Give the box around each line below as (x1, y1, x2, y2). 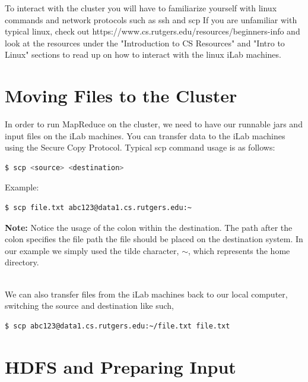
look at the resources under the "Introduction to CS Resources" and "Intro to (5, 36, 285, 49)
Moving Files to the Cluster (5, 83, 237, 108)
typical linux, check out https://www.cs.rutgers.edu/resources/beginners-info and (5, 25, 300, 37)
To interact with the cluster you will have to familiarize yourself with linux (5, 2, 277, 14)
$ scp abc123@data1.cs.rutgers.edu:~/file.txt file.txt (5, 321, 230, 330)
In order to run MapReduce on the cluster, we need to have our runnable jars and (5, 118, 303, 130)
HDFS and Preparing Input (5, 354, 236, 378)
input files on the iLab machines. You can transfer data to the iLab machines (5, 129, 285, 142)
